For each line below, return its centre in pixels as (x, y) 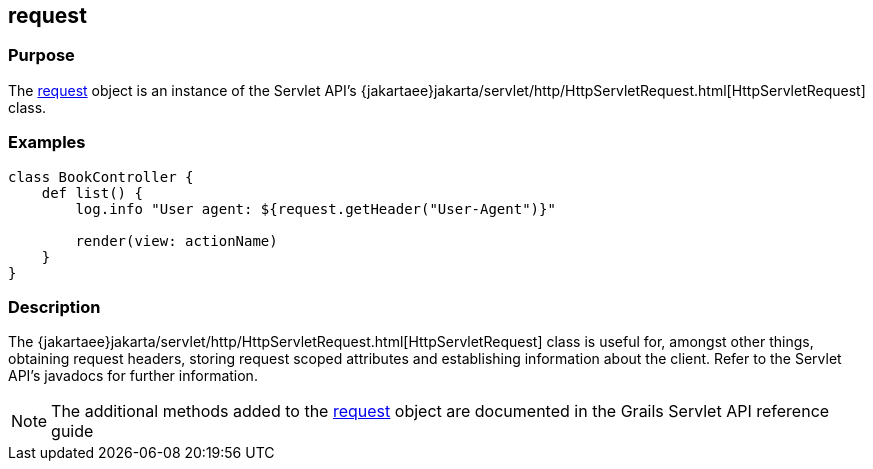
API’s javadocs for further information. (133, 376)
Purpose (41, 55)
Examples (47, 142)
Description (54, 306)
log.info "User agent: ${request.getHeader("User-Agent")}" (315, 208)
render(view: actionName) (176, 240)
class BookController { (101, 176)
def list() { (92, 192)
